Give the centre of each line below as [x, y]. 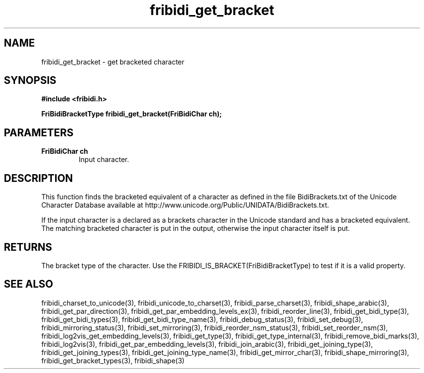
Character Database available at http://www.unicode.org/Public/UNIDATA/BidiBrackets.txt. [185, 205]
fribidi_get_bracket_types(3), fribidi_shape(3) [113, 360]
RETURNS [28, 247]
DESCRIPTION [38, 178]
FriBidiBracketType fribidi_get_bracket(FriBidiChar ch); [132, 114]
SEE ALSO [29, 284]
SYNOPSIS [30, 81]
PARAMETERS [39, 132]
